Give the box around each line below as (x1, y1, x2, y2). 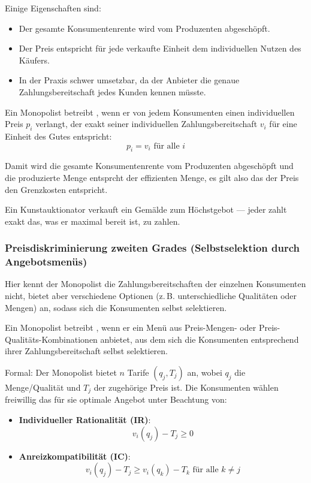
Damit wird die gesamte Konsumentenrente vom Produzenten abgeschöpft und (5, 159, 294, 172)
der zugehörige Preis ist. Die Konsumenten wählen (93, 381, 279, 394)
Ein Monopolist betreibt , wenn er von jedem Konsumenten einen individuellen (5, 105, 295, 118)
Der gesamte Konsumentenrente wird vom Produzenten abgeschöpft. (19, 22, 270, 34)
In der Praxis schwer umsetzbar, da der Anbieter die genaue (19, 74, 240, 86)
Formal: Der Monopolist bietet (5, 366, 117, 379)
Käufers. (19, 53, 50, 66)
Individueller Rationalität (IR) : (19, 413, 151, 426)
